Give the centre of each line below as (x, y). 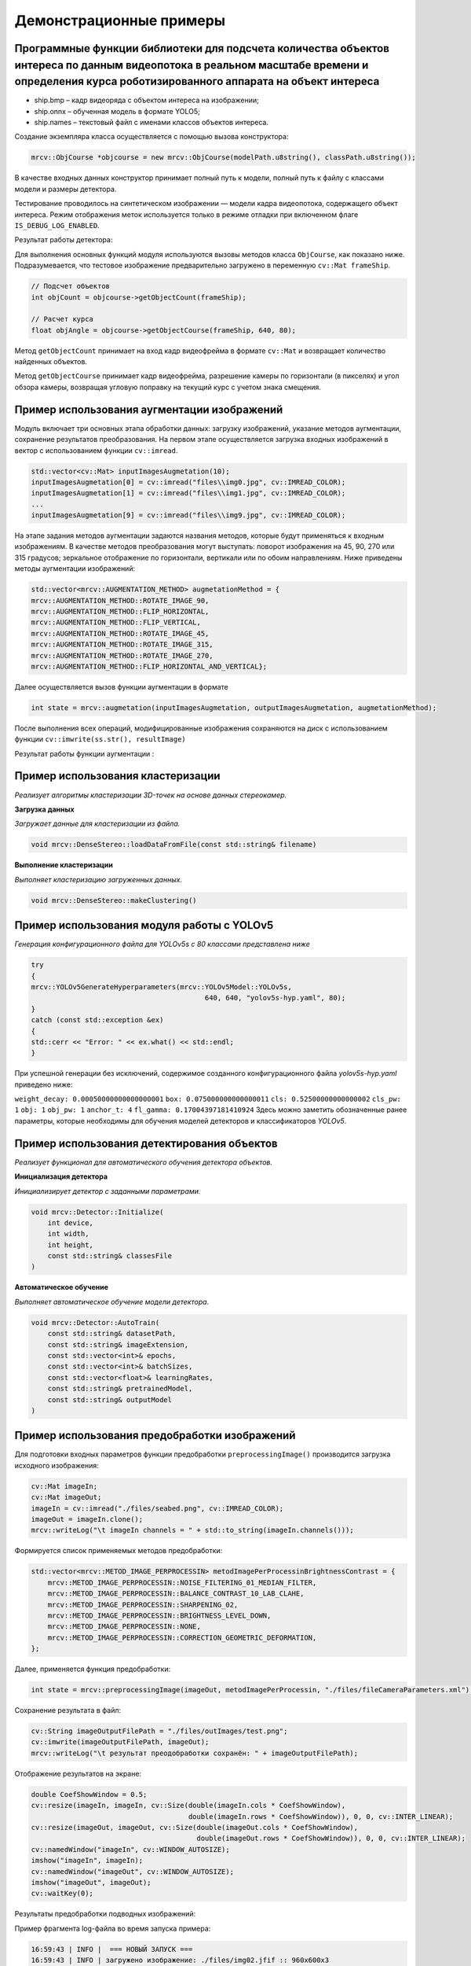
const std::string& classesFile (110, 1256)
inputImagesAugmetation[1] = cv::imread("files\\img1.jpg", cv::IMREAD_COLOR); (188, 493)
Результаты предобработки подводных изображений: (105, 1914)
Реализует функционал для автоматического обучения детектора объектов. (144, 1162)
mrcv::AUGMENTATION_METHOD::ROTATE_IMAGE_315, (122, 644)
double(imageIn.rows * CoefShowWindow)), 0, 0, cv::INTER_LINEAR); (321, 1816)
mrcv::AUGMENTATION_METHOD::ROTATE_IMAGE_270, (122, 655)
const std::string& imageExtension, (118, 1344)
